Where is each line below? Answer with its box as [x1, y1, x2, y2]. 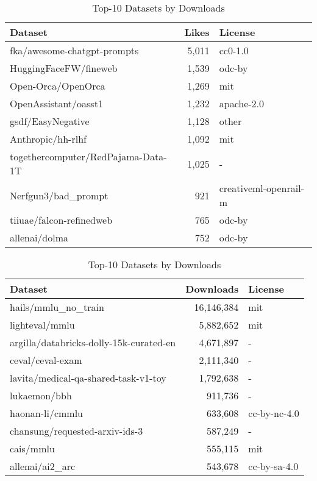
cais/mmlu [10, 441, 55, 455]
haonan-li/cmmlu [10, 406, 84, 420]
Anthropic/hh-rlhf [10, 132, 87, 146]
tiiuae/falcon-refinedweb [10, 213, 113, 227]
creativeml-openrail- [219, 181, 304, 195]
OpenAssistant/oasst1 [10, 96, 103, 110]
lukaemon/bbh [10, 388, 72, 402]
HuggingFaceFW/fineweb [10, 61, 118, 75]
